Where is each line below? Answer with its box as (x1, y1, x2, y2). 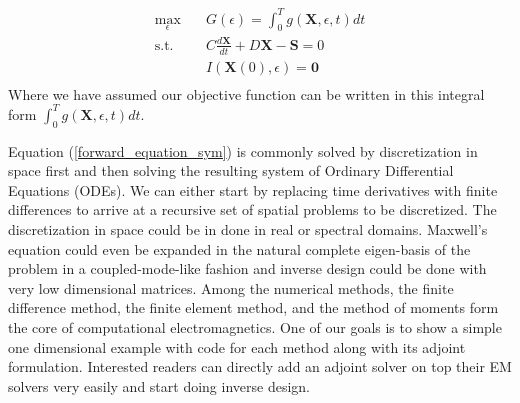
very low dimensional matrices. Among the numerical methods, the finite (8, 277, 454, 298)
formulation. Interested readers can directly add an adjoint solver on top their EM (8, 356, 512, 377)
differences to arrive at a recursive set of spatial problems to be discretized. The (8, 199, 497, 220)
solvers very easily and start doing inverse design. (8, 375, 310, 396)
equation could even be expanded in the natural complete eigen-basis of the (8, 238, 471, 259)
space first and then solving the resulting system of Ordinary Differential (8, 160, 454, 181)
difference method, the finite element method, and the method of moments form (8, 297, 499, 318)
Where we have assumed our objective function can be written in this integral (8, 83, 485, 104)
